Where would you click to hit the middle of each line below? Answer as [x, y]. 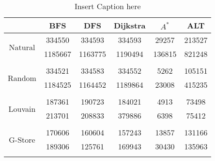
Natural [22, 47]
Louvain [22, 108]
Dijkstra [130, 25]
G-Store [22, 139]
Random [22, 78]
